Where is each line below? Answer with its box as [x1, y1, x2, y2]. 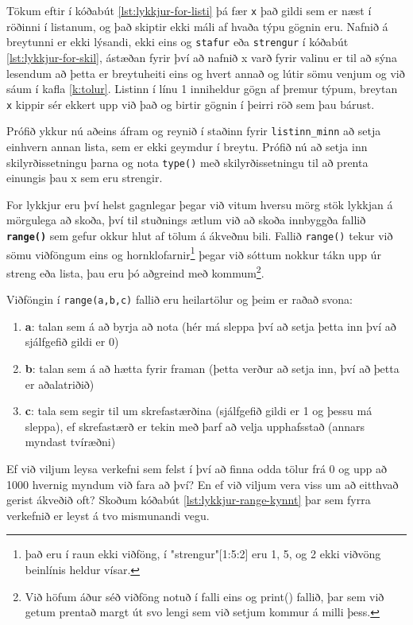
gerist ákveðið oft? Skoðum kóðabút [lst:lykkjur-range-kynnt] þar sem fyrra [6, 491, 371, 508]
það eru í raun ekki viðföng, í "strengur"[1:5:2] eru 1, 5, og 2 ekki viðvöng [25, 545, 381, 562]
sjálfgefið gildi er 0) [25, 333, 119, 350]
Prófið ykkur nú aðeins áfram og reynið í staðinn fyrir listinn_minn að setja [6, 122, 381, 139]
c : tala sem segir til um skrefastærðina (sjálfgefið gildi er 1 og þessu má [25, 402, 372, 419]
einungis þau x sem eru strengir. [6, 169, 163, 186]
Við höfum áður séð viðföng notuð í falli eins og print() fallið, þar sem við [25, 588, 384, 604]
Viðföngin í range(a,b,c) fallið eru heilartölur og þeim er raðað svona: [6, 291, 353, 308]
